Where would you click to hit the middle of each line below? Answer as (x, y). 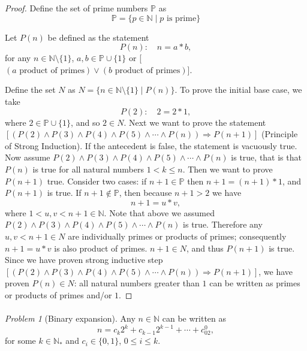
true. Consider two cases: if (97, 181)
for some (20, 341)
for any (18, 58)
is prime (182, 18)
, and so (85, 122)
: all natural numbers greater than (137, 283)
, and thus (205, 248)
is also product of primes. (101, 248)
